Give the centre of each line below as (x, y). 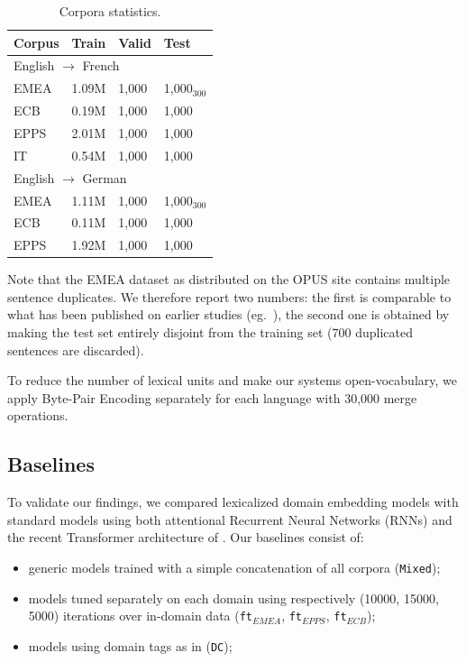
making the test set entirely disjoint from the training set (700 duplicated (210, 332)
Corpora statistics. (110, 11)
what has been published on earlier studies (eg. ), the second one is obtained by (228, 314)
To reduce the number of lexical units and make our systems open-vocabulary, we (232, 380)
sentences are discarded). (76, 349)
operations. (38, 415)
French (101, 65)
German (105, 177)
